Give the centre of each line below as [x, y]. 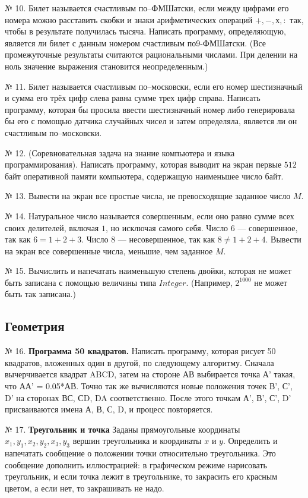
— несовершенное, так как [166, 239]
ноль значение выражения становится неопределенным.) [107, 66]
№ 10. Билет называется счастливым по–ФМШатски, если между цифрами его [147, 8]
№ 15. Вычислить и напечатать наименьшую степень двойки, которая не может [148, 271]
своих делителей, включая [52, 227]
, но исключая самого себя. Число [167, 227]
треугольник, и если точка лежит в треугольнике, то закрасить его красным [141, 476]
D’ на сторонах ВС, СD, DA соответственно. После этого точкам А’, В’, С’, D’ [148, 397]
